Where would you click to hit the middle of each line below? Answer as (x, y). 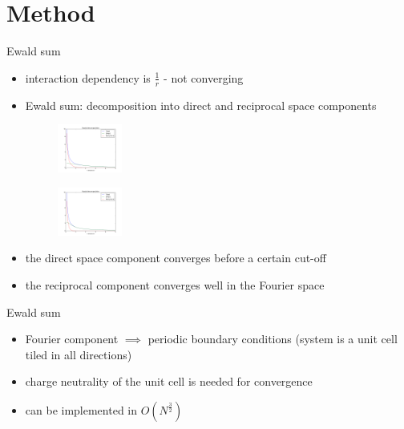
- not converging (204, 77)
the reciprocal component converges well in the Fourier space (175, 284)
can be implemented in (81, 409)
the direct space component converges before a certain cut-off (176, 258)
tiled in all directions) (79, 354)
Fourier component (72, 339)
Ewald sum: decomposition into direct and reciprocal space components (201, 105)
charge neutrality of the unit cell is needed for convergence (169, 381)
